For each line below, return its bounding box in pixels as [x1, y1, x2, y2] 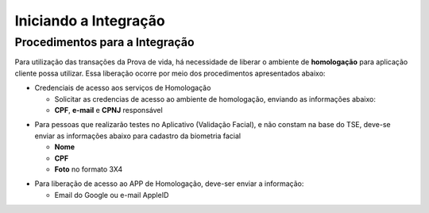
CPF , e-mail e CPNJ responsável [54, 105, 163, 114]
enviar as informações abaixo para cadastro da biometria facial [34, 131, 242, 141]
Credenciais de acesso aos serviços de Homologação [34, 83, 211, 93]
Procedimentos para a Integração [14, 35, 195, 49]
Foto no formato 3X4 [54, 164, 123, 174]
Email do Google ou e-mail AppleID [54, 190, 169, 199]
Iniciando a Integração [14, 12, 166, 29]
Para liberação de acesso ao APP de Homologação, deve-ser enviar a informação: [34, 179, 304, 188]
